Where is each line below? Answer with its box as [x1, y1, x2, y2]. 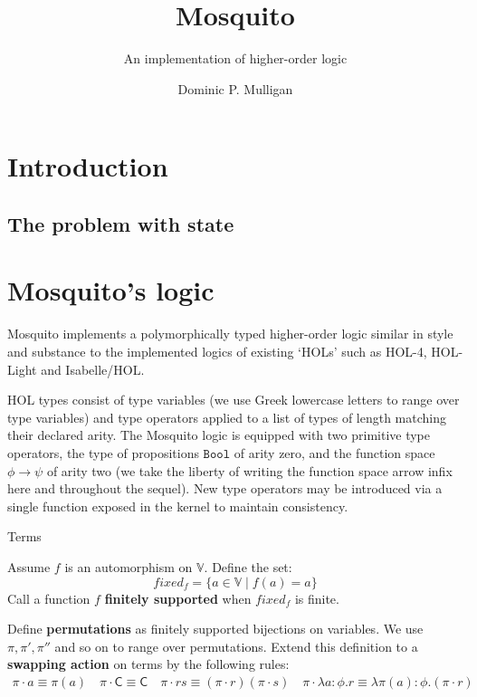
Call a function [7, 588, 91, 607]
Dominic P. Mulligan [177, 79, 293, 98]
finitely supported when [104, 588, 252, 607]
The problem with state [7, 209, 234, 237]
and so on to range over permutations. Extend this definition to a [54, 636, 418, 655]
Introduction [7, 148, 168, 185]
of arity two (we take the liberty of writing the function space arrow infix [46, 461, 453, 480]
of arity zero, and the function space [234, 443, 435, 462]
